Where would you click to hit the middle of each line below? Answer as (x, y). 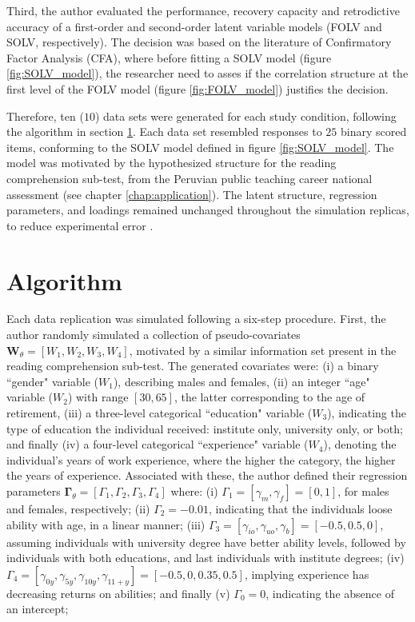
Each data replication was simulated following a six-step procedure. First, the (196, 319)
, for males (363, 490)
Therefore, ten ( (45, 116)
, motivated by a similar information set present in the (263, 350)
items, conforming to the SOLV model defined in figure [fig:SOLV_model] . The (200, 147)
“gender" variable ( (52, 381)
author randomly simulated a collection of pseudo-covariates (154, 335)
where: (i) (194, 490)
